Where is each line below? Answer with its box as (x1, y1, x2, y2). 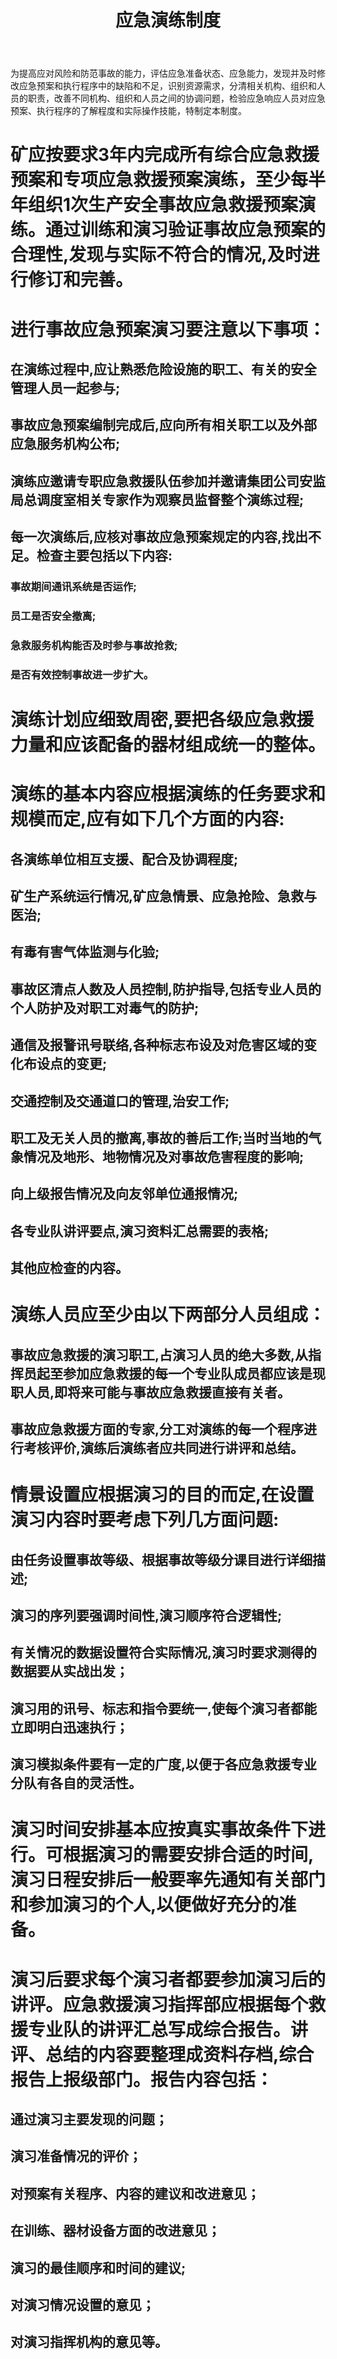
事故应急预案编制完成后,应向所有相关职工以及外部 (10, 417, 318, 434)
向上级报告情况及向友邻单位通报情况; (10, 1186, 239, 1203)
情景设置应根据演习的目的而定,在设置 (10, 1484, 315, 1506)
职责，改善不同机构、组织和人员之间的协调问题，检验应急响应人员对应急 (27, 92, 326, 105)
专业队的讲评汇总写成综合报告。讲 (28, 2018, 309, 2041)
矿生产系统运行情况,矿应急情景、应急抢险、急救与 (10, 887, 318, 905)
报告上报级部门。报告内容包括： (10, 2068, 274, 2091)
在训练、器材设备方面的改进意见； (10, 2222, 221, 2240)
